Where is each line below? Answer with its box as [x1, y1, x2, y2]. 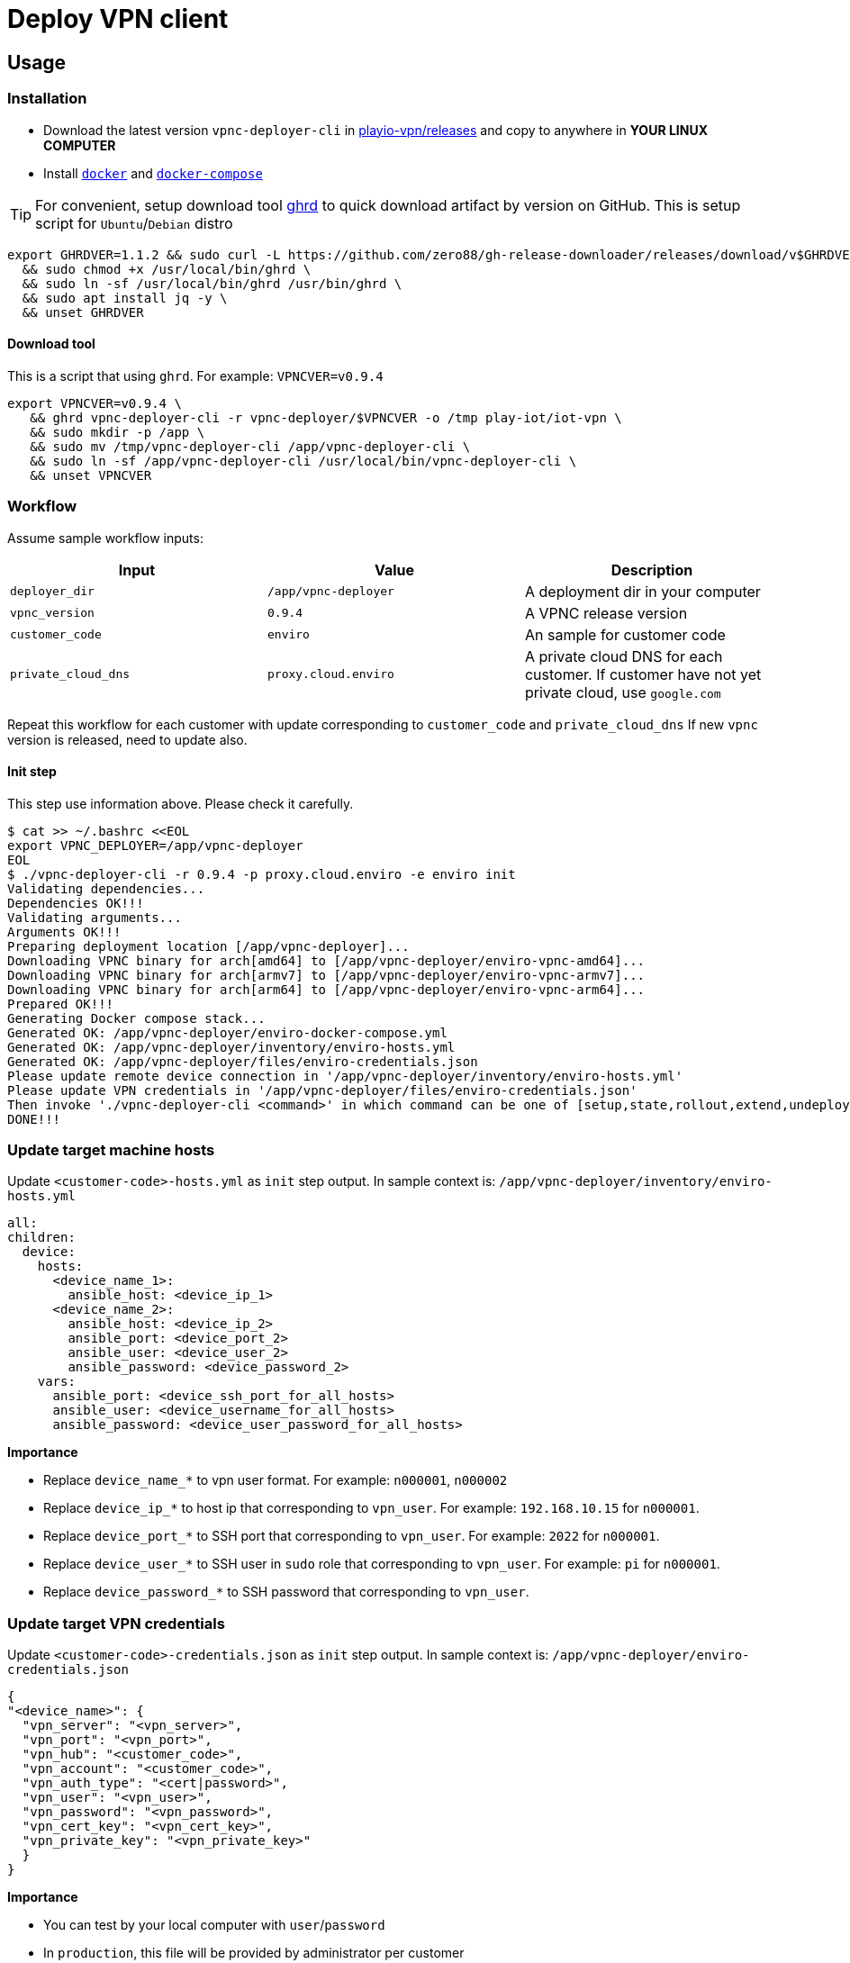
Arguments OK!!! [7, 924, 122, 939]
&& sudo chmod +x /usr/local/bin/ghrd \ [22, 261, 312, 276]
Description [610, 560, 693, 579]
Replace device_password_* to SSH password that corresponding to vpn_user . [43, 1584, 529, 1600]
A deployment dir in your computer [524, 582, 761, 601]
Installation [7, 89, 87, 108]
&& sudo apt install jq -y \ [22, 290, 228, 305]
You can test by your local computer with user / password [43, 1917, 385, 1933]
